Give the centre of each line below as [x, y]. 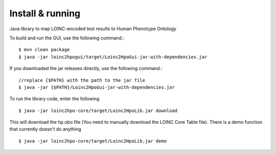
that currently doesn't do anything [45, 129]
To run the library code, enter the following [54, 99]
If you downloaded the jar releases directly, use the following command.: [86, 69]
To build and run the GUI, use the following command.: [67, 38]
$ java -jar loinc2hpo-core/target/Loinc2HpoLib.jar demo [93, 141]
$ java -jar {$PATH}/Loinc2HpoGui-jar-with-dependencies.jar [97, 87]
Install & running [45, 13]
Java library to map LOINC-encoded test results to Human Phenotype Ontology [93, 29]
